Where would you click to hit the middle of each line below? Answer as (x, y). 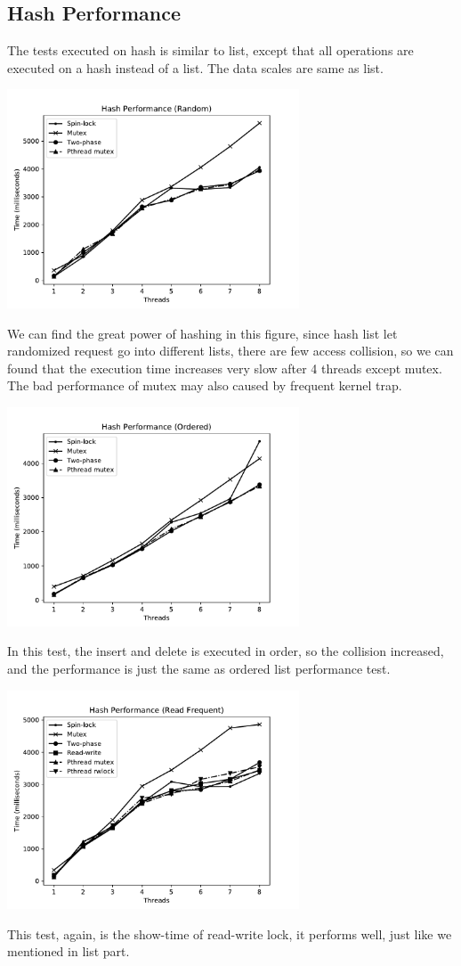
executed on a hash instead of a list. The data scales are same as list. (195, 67)
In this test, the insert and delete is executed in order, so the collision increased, (226, 651)
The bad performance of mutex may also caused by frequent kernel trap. (205, 385)
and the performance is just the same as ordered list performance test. (199, 668)
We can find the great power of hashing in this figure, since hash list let (202, 333)
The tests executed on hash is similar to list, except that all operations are (210, 50)
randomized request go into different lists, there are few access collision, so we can (230, 351)
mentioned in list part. (69, 951)
